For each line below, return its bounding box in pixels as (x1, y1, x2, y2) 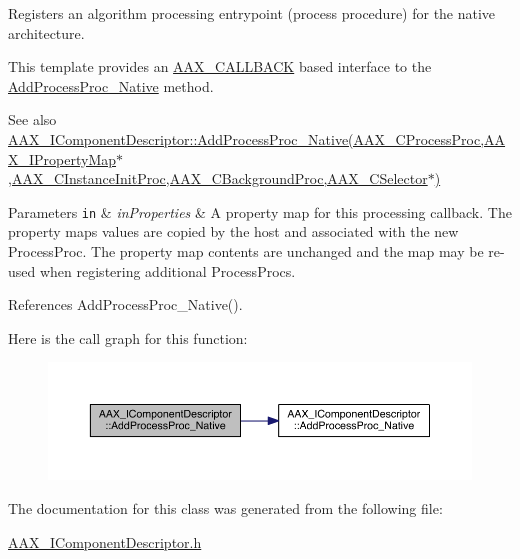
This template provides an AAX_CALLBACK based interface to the (8, 56, 432, 77)
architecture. (8, 22, 85, 43)
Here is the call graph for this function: (8, 327, 248, 348)
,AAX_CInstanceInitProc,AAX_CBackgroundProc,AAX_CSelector (8, 168, 428, 189)
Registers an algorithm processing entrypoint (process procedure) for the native (8, 3, 496, 23)
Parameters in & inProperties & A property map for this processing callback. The (8, 201, 512, 222)
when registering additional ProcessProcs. (39, 260, 296, 281)
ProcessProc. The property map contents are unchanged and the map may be (8, 241, 484, 261)
